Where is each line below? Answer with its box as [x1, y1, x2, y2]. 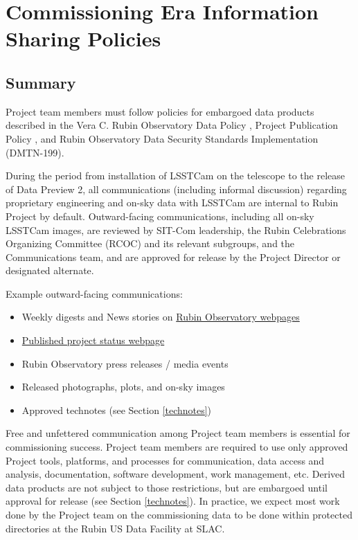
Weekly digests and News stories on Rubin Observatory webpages [21, 309, 300, 324]
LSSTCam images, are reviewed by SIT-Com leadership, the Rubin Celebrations [6, 222, 346, 237]
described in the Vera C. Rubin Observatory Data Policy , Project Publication [6, 118, 339, 132]
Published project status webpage [21, 333, 165, 348]
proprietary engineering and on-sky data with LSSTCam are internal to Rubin [6, 195, 339, 210]
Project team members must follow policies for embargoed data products [6, 104, 314, 118]
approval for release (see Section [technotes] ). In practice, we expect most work [6, 494, 340, 508]
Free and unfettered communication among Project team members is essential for [6, 426, 350, 440]
